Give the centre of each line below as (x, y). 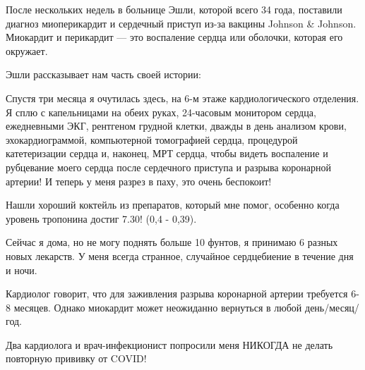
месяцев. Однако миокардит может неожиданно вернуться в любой (158, 307)
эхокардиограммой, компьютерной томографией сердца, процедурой (152, 139)
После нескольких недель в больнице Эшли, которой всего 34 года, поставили (174, 9)
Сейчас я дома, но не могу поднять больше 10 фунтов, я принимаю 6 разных (172, 242)
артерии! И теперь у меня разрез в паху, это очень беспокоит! (139, 181)
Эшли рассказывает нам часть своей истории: (103, 74)
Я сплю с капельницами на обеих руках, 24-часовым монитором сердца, (161, 112)
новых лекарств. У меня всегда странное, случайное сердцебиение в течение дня (180, 255)
